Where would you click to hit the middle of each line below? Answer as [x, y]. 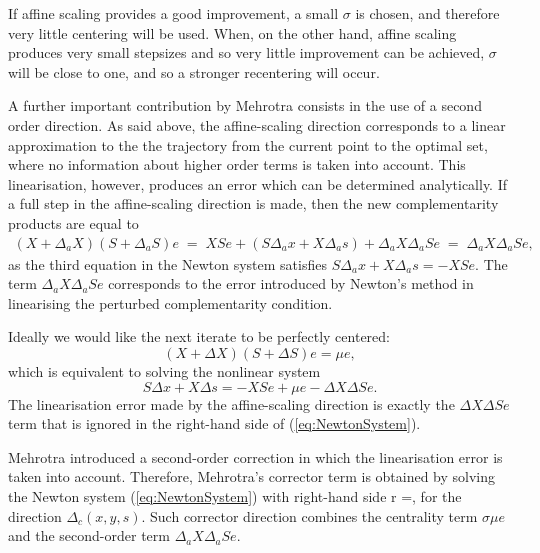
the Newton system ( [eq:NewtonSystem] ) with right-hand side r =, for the [235, 495]
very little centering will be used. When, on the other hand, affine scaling [232, 32]
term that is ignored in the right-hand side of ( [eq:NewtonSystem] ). [214, 423]
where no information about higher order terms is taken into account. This [237, 164]
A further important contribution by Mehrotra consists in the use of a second [245, 105]
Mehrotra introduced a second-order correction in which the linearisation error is [255, 456]
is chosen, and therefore [427, 13]
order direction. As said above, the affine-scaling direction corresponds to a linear [257, 124]
